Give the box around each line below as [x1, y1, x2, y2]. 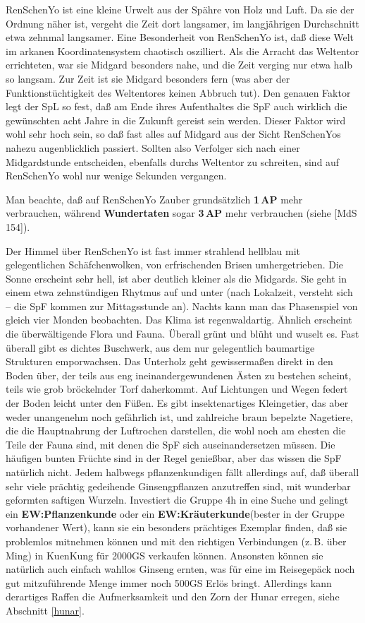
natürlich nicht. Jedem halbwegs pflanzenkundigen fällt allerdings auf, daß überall [6, 465, 359, 479]
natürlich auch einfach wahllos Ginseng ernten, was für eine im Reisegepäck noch [6, 562, 355, 576]
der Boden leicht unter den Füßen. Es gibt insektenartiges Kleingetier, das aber [6, 396, 349, 410]
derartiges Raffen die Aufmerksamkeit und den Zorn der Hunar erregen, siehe [6, 589, 340, 604]
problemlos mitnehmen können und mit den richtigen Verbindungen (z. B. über [6, 533, 347, 548]
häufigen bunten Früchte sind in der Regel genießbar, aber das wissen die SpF [6, 451, 342, 465]
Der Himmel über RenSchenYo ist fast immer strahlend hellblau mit [6, 243, 301, 258]
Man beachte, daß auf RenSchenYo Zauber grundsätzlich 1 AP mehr [6, 191, 303, 206]
